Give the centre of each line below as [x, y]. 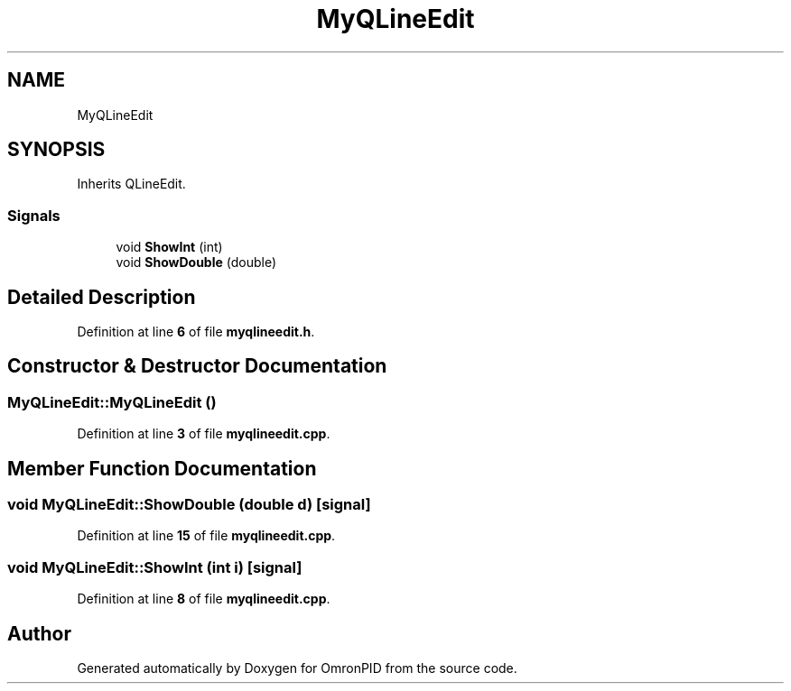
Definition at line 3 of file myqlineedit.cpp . [204, 434]
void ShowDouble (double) [196, 263]
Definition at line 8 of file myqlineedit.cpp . [204, 599]
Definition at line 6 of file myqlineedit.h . [196, 332]
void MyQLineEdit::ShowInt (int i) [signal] [155, 567]
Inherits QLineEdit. [131, 184]
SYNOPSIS [56, 150]
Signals [34, 215]
